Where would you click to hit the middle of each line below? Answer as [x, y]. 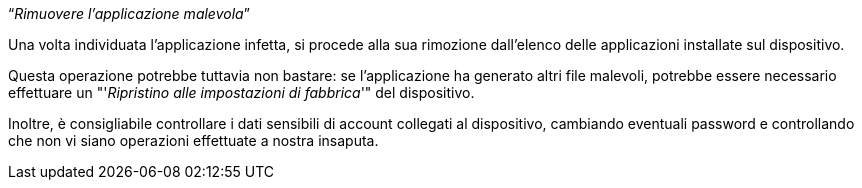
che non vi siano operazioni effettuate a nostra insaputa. [193, 140]
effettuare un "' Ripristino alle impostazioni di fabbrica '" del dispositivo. [241, 92]
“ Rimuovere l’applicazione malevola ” [129, 13]
